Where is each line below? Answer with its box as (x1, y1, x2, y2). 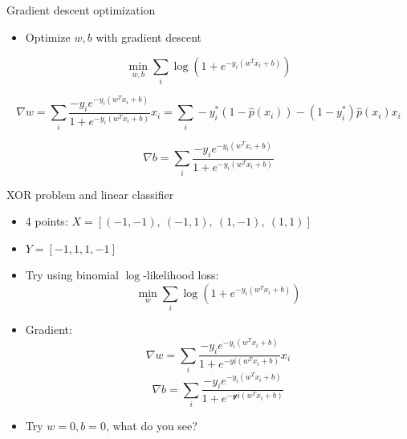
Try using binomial (25, 266, 119, 283)
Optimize (25, 28, 71, 45)
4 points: (25, 213, 68, 230)
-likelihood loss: (143, 266, 219, 283)
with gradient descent (96, 28, 201, 45)
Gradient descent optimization (6, 2, 156, 18)
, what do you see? (105, 417, 197, 434)
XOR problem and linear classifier (6, 185, 174, 202)
